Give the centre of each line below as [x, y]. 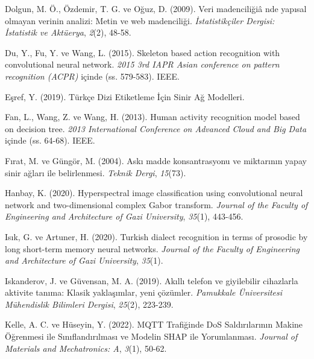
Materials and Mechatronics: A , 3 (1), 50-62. [86, 348]
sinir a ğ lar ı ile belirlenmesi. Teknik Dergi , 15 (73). [96, 172]
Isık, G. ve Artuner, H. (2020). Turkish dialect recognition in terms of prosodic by [156, 236]
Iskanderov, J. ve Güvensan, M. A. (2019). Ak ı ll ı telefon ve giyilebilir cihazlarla [152, 280]
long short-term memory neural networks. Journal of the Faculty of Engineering [152, 248]
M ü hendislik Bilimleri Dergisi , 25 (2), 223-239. [89, 304]
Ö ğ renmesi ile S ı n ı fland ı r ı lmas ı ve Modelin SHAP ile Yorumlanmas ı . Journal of [151, 336]
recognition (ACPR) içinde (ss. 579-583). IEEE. [92, 76]
